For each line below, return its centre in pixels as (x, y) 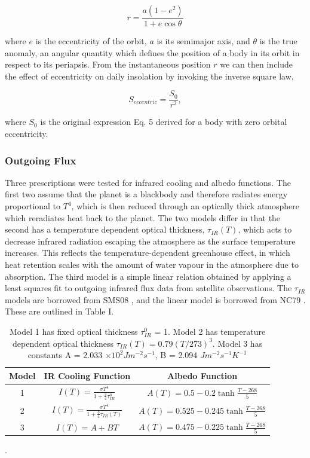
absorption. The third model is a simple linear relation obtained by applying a (148, 276)
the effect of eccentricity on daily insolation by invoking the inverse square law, (149, 76)
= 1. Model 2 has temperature (210, 331)
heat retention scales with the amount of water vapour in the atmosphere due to (152, 265)
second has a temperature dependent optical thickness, (105, 229)
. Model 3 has (237, 343)
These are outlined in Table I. (59, 311)
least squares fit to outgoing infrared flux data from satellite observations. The (148, 288)
